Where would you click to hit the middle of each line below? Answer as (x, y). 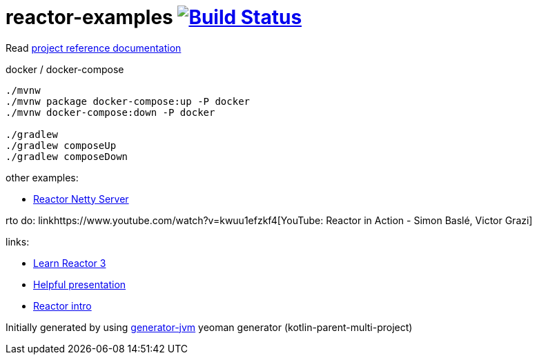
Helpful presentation (80, 284)
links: (18, 241)
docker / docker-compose (65, 69)
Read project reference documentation (94, 48)
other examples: (42, 177)
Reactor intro (62, 306)
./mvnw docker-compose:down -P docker (110, 112)
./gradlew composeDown (67, 156)
